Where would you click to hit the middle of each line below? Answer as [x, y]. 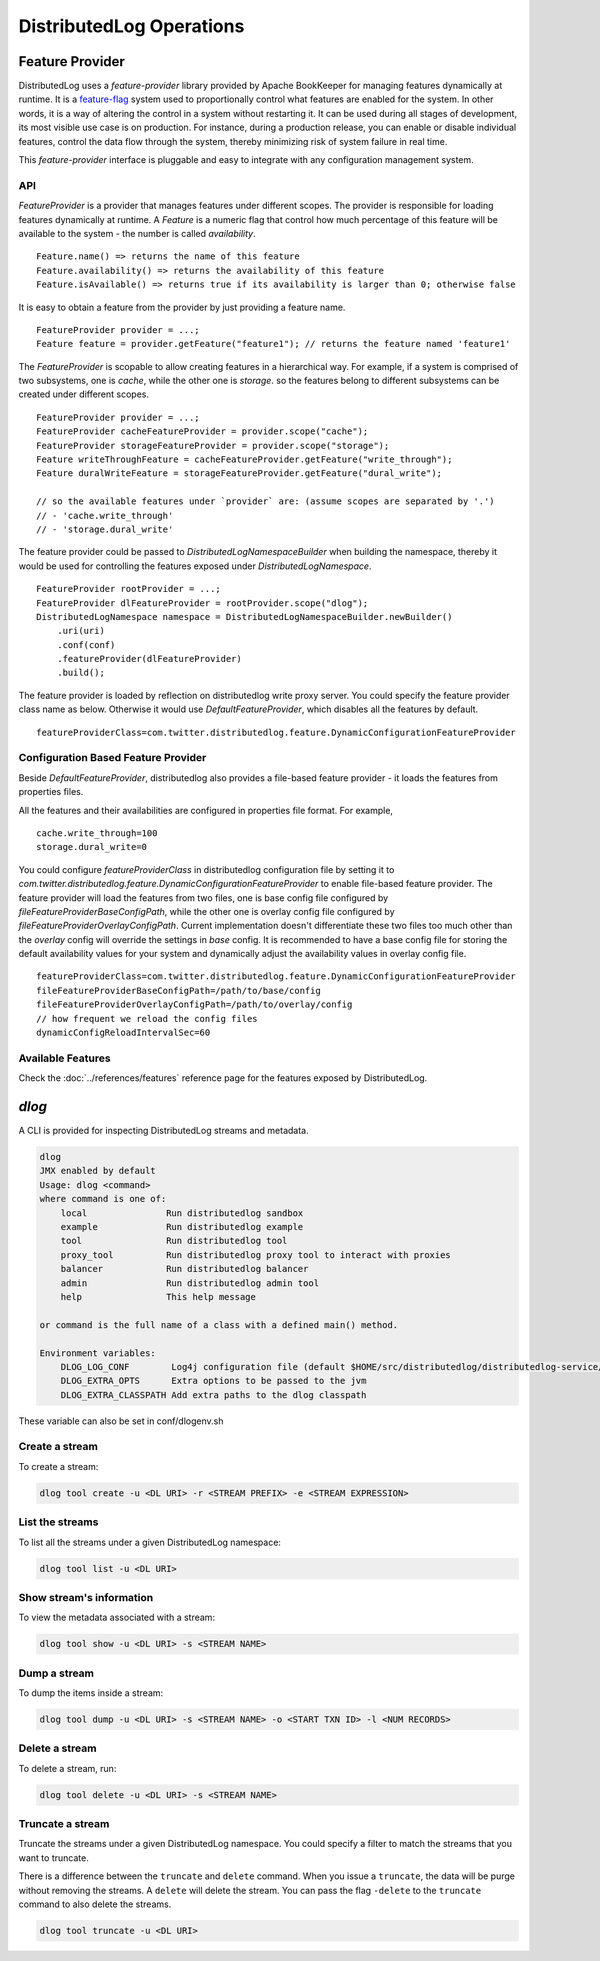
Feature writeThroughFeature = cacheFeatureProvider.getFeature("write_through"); [244, 459]
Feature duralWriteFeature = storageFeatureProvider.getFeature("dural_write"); [239, 473]
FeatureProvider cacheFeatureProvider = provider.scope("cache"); [202, 431]
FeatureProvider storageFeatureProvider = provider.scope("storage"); [213, 445]
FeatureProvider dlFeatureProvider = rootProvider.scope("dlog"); [202, 603]
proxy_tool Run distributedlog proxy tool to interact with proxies [256, 1254]
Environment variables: [98, 1353]
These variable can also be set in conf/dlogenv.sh [121, 1421]
